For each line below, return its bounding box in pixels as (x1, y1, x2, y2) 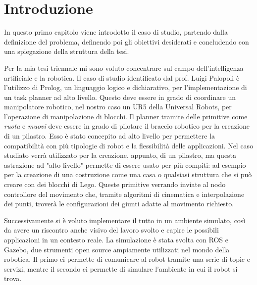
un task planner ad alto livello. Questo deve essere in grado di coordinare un (4, 92, 236, 102)
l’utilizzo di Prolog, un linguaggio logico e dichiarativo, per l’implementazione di (4, 82, 247, 93)
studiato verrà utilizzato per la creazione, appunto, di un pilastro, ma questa (4, 150, 237, 160)
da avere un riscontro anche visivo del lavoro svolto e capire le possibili (4, 225, 219, 235)
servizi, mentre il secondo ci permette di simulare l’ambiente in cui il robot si (4, 263, 238, 274)
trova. (4, 273, 22, 284)
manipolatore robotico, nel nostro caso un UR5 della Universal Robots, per (4, 101, 232, 112)
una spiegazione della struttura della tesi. (4, 46, 129, 56)
